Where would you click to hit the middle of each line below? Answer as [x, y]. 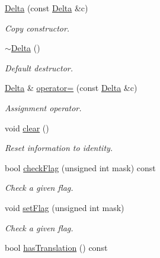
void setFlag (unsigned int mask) [65, 207]
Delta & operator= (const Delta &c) [71, 88]
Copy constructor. [37, 28]
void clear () [27, 128]
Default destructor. [39, 67]
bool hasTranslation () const [56, 248]
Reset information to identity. [59, 148]
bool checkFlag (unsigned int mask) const [80, 167]
